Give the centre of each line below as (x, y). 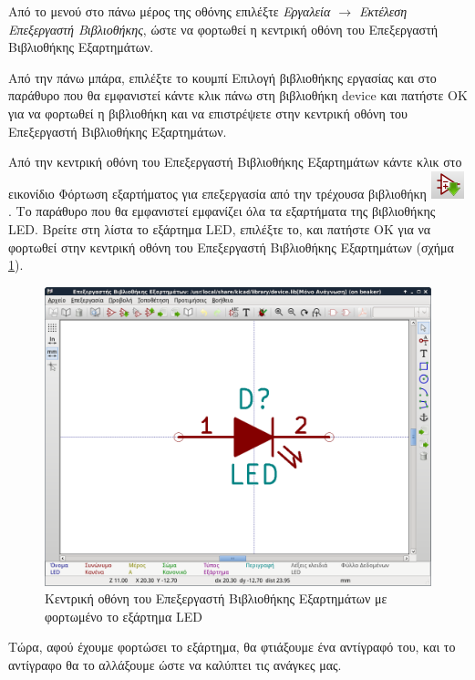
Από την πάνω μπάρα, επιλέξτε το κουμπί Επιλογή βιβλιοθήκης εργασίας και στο (222, 77)
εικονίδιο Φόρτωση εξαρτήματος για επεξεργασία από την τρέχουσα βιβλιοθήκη (217, 193)
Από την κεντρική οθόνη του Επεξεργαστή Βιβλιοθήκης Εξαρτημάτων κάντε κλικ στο (235, 162)
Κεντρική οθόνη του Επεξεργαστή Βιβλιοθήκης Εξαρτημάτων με (216, 598)
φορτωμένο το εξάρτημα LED (124, 616)
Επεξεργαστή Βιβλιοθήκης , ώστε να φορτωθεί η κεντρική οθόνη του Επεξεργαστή (223, 29)
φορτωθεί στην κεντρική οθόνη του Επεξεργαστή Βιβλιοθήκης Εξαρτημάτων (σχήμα (231, 247)
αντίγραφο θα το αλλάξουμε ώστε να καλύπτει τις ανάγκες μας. (175, 665)
